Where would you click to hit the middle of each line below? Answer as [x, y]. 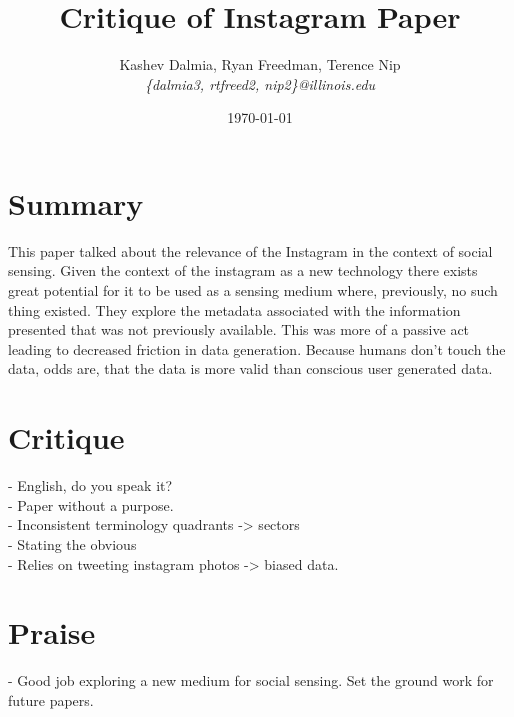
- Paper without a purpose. [91, 504]
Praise [52, 632]
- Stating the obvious [72, 543]
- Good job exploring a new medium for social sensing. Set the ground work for [251, 680]
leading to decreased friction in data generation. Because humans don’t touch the [257, 348]
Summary [76, 202]
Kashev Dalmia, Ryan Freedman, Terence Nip [260, 64]
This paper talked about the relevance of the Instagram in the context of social [250, 250]
